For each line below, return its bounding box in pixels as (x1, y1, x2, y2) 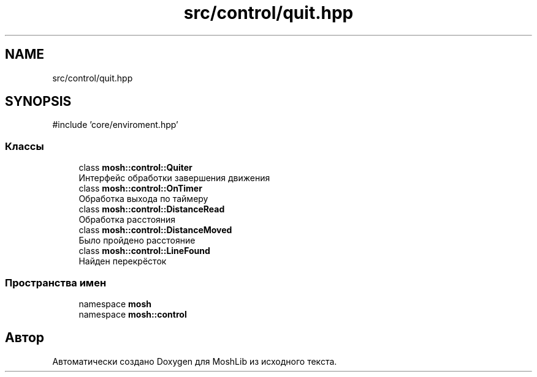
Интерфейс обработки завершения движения (78, 173, 270, 184)
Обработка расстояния (78, 214, 176, 225)
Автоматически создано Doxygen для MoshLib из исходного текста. (52, 356, 337, 367)
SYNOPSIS (5, 94, 72, 110)
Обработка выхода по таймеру (78, 193, 208, 204)
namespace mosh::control (78, 308, 187, 319)
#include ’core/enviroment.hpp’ (52, 119, 178, 130)
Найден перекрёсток (78, 256, 167, 267)
